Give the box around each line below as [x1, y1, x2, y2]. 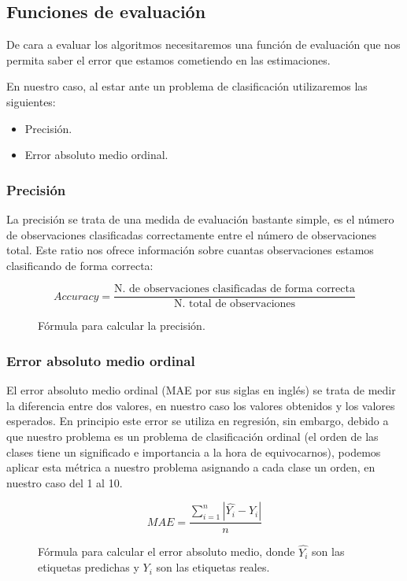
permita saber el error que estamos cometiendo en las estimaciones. [6, 51, 331, 68]
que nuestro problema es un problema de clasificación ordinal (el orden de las [6, 428, 379, 445]
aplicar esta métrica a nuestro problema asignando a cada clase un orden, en [6, 459, 376, 476]
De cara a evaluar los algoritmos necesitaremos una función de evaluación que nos [6, 36, 401, 53]
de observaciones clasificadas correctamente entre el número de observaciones [6, 226, 376, 242]
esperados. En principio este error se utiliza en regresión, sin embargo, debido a [6, 413, 389, 429]
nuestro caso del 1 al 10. [6, 474, 123, 490]
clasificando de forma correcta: [6, 257, 154, 273]
